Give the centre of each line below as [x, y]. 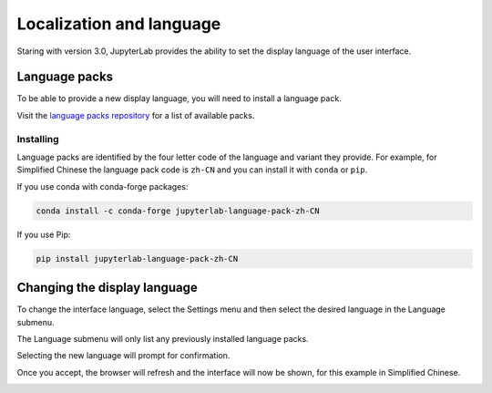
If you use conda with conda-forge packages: [102, 186]
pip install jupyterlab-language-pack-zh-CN [137, 259]
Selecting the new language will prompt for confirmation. [123, 356]
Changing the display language [107, 288]
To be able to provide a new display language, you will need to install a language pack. [179, 98]
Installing [38, 139]
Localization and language [119, 24]
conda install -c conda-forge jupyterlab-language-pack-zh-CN [178, 211]
